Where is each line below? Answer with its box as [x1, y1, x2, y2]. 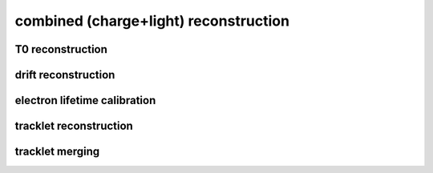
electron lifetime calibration [14, 94, 156, 107]
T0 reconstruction [14, 42, 108, 56]
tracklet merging [14, 145, 100, 159]
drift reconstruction [14, 68, 115, 82]
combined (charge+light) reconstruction [14, 12, 290, 30]
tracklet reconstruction [14, 119, 134, 133]
